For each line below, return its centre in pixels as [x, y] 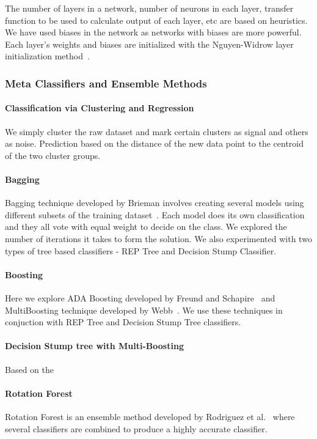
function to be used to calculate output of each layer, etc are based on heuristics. [156, 20]
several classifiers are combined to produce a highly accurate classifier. [136, 428]
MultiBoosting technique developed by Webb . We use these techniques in [144, 310]
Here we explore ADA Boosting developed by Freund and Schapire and [140, 297]
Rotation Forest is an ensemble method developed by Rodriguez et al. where [150, 416]
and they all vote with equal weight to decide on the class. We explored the [146, 227]
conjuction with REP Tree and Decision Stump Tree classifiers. [123, 322]
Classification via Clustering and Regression [100, 108]
